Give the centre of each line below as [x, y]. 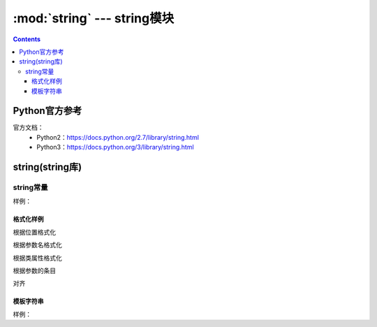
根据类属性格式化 [37, 258]
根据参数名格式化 [37, 245]
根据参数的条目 [34, 270]
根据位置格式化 [34, 232]
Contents [27, 39]
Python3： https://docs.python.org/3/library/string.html [116, 147]
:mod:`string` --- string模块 [94, 18]
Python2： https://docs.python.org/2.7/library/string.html [118, 137]
